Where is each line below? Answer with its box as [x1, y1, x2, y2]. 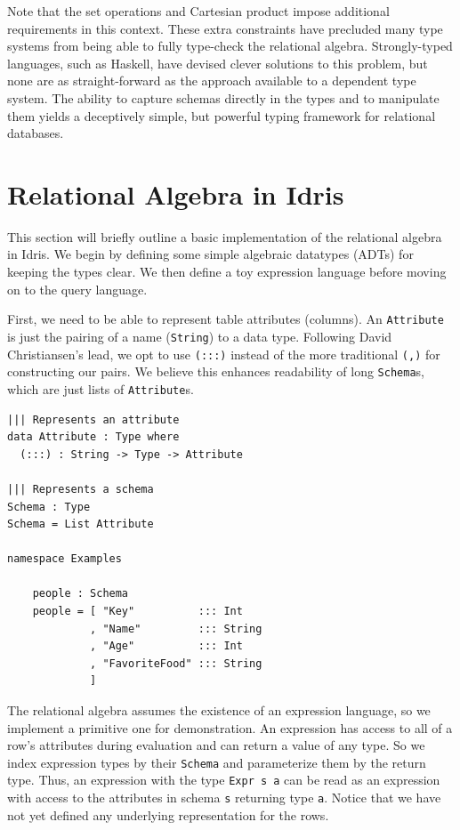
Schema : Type [7, 500, 91, 513]
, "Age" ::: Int [90, 640, 243, 653]
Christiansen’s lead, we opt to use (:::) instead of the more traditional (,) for [7, 344, 440, 363]
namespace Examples [7, 552, 122, 566]
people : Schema [32, 587, 129, 600]
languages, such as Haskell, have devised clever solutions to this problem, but [7, 53, 428, 72]
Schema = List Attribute [7, 518, 154, 531]
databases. [7, 124, 64, 142]
